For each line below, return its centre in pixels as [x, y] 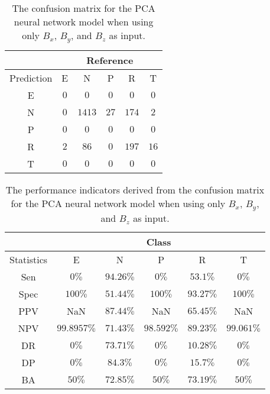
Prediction [31, 77]
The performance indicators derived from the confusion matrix [135, 189]
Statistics [29, 259]
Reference [110, 60]
